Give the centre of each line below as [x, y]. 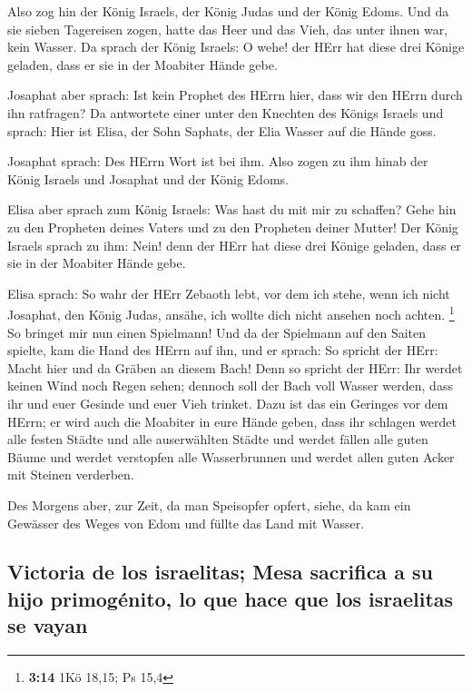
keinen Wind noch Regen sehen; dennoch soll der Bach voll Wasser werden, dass [230, 386]
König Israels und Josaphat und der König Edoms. [148, 178]
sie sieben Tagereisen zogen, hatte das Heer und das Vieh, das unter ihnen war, [228, 29]
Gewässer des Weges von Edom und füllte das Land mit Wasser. [186, 523]
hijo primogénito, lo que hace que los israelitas [231, 598]
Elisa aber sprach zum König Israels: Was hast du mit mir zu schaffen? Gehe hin [232, 209]
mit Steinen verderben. [71, 475]
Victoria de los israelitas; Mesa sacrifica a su [220, 572]
